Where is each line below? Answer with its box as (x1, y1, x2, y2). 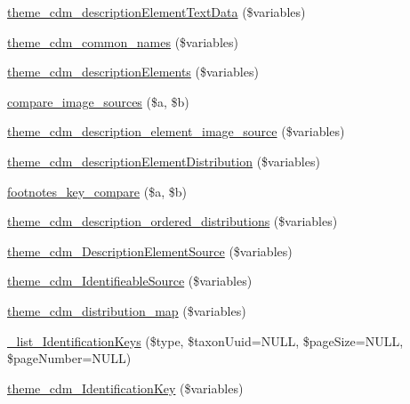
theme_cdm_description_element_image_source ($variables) (7, 122, 345, 141)
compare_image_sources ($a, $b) (7, 92, 189, 110)
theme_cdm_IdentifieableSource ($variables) (7, 271, 253, 290)
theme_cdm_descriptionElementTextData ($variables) (7, 3, 306, 20)
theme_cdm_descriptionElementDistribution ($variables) (7, 151, 320, 170)
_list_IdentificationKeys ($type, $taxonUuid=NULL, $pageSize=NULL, (7, 331, 404, 350)
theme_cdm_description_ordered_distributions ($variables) (7, 212, 338, 230)
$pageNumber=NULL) (7, 349, 132, 368)
